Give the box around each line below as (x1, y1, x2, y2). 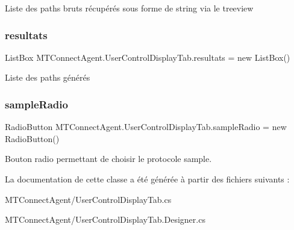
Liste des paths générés (5, 71, 90, 84)
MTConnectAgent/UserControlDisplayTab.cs (5, 193, 172, 205)
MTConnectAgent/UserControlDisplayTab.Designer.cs (5, 213, 205, 226)
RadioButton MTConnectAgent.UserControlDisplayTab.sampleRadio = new (5, 120, 287, 133)
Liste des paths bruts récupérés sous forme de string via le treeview (5, 2, 254, 14)
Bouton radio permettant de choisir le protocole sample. (5, 152, 212, 165)
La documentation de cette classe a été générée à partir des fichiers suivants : (5, 173, 290, 185)
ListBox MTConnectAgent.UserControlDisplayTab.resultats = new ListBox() (5, 51, 290, 63)
